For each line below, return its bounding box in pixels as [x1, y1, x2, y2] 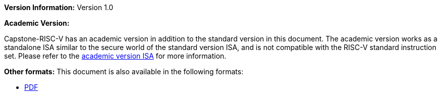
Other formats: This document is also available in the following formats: [4, 67, 244, 76]
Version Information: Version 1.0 [4, 3, 113, 12]
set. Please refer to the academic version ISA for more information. [4, 52, 227, 60]
